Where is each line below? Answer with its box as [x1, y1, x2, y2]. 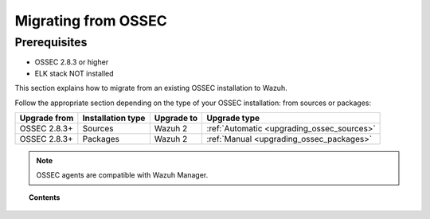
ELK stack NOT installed [34, 68, 115, 78]
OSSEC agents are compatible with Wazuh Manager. [36, 170, 209, 180]
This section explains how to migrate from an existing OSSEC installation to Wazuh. [14, 84, 287, 93]
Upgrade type [206, 112, 260, 123]
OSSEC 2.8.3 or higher [34, 57, 109, 67]
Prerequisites [14, 35, 88, 49]
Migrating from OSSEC [14, 12, 167, 29]
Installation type [82, 112, 146, 123]
